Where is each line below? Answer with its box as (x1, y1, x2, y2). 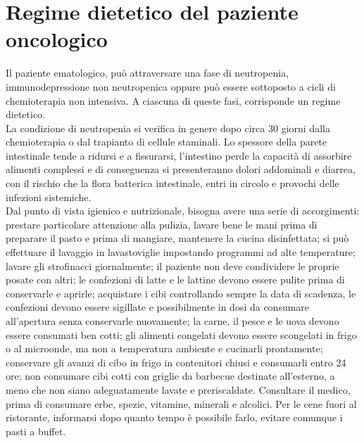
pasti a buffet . (6, 423, 66, 438)
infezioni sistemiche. (6, 189, 92, 204)
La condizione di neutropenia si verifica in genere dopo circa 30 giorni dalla (6, 120, 330, 135)
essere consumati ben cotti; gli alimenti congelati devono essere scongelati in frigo (6, 327, 357, 342)
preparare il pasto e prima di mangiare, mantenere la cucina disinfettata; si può (6, 231, 349, 245)
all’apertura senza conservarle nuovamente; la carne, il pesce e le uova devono (6, 314, 339, 328)
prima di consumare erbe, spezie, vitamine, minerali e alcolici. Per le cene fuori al (6, 396, 357, 411)
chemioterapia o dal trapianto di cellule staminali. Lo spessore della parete (6, 134, 327, 149)
